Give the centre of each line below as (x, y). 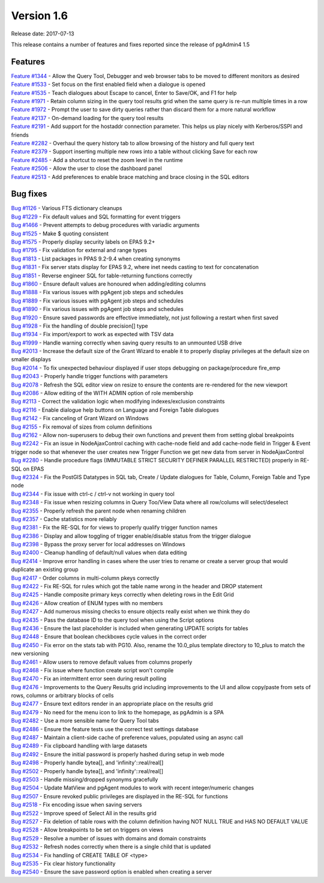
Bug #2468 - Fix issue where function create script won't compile (92, 670)
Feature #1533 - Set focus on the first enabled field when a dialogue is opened (108, 85)
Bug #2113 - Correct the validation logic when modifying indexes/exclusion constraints (118, 402)
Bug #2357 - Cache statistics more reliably (64, 519)
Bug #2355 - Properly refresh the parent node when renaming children (98, 511)
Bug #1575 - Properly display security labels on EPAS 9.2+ (83, 242)
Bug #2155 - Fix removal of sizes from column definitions (82, 427)
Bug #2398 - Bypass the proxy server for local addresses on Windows (98, 544)
